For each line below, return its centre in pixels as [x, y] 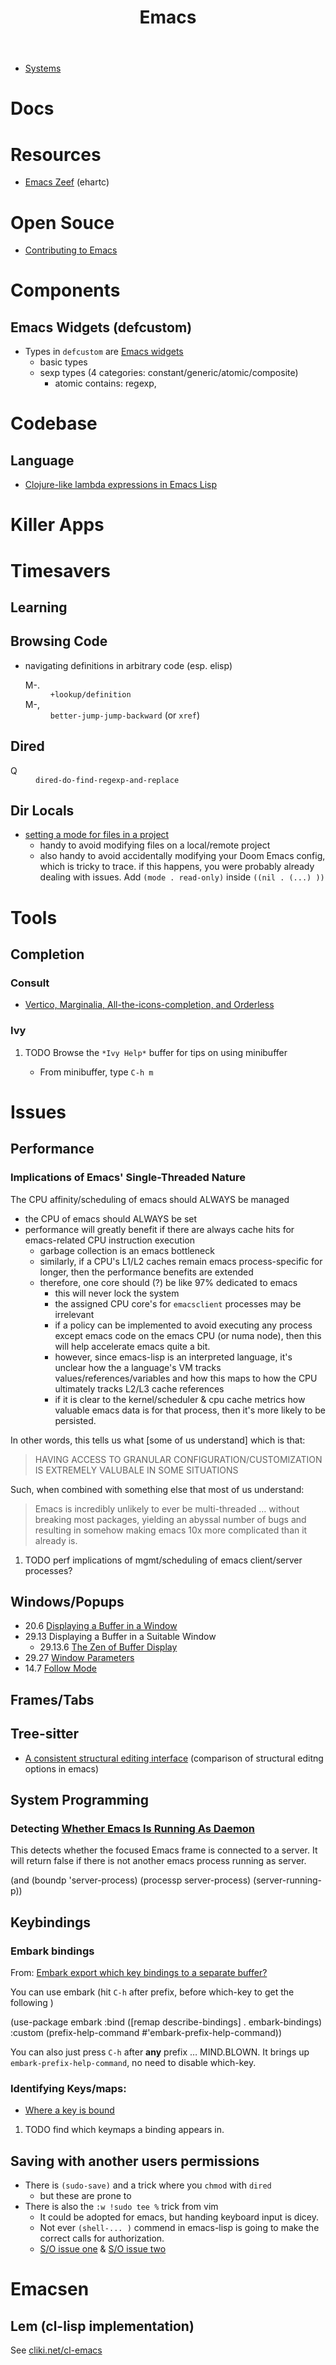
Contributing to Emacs [71, 250]
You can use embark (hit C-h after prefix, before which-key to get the [152, 1992]
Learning [39, 607]
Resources [56, 154]
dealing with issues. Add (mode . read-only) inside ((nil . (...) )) [182, 877]
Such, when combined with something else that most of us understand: [157, 1489]
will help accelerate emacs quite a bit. [132, 1346]
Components [65, 290]
